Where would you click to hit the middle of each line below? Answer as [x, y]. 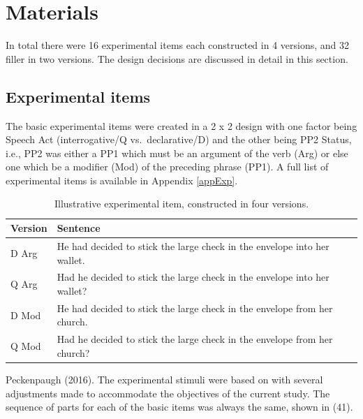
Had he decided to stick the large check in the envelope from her [195, 339]
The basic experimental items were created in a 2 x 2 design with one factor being [181, 125]
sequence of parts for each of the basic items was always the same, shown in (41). [179, 407]
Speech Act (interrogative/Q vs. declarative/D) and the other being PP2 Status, [179, 139]
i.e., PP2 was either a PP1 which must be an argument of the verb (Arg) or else [177, 153]
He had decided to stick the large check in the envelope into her [193, 245]
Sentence [79, 228]
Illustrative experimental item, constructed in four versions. [181, 204]
